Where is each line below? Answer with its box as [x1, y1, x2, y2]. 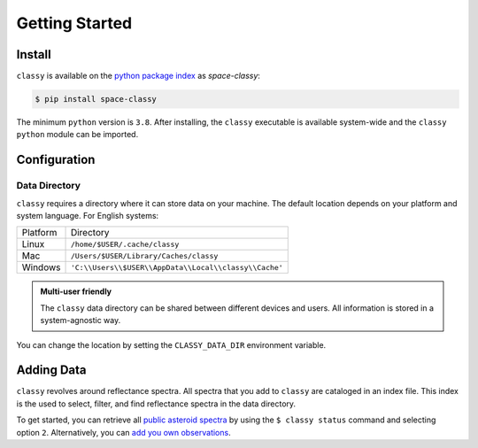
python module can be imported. [16, 129, 139, 140]
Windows [21, 261, 61, 274]
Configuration [16, 152, 96, 167]
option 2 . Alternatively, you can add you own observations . [16, 427, 231, 437]
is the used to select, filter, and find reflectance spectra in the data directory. [16, 398, 297, 409]
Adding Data [16, 363, 88, 378]
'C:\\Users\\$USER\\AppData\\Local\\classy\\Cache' [70, 262, 283, 272]
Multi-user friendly [40, 286, 112, 297]
